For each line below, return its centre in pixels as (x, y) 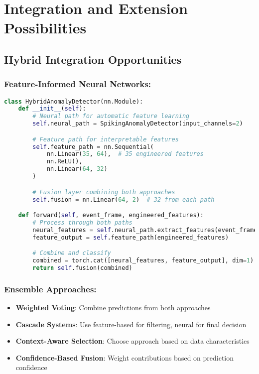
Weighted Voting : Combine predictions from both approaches (113, 308)
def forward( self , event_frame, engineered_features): (111, 215)
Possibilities (45, 28)
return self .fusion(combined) (82, 268)
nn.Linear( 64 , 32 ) (77, 169)
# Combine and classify (72, 253)
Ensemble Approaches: (50, 289)
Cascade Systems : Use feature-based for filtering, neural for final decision (131, 324)
